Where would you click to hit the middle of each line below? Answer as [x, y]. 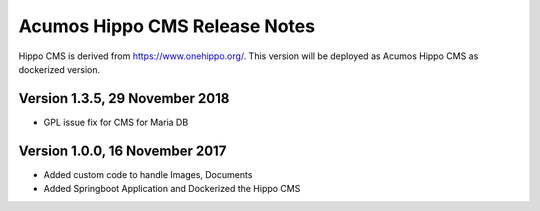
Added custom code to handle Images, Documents [148, 174]
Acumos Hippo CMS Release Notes [166, 26]
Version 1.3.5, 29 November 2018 [124, 98]
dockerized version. [59, 69]
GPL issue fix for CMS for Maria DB [116, 122]
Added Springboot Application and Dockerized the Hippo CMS [172, 189]
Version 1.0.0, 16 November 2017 [122, 150]
